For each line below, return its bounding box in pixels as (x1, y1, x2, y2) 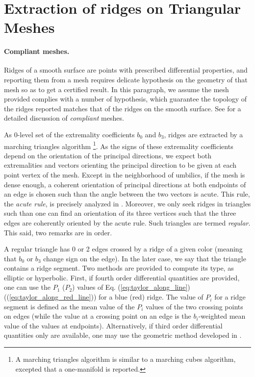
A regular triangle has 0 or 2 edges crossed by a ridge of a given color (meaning (4, 244, 243, 254)
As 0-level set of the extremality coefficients (4, 129, 135, 139)
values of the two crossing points (146, 301, 243, 311)
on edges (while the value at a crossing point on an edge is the (4, 311, 191, 321)
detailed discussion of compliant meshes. (4, 113, 124, 123)
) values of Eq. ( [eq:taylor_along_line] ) (72, 282, 190, 292)
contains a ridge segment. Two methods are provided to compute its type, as (4, 263, 234, 273)
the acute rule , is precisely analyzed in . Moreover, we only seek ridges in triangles (4, 198, 251, 208)
